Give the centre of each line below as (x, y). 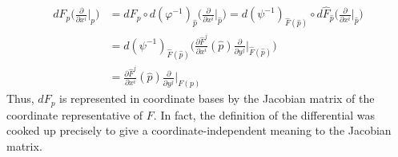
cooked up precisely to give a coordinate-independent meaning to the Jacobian (199, 130)
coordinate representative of (75, 114)
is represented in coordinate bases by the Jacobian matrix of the (217, 98)
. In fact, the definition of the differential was (264, 114)
